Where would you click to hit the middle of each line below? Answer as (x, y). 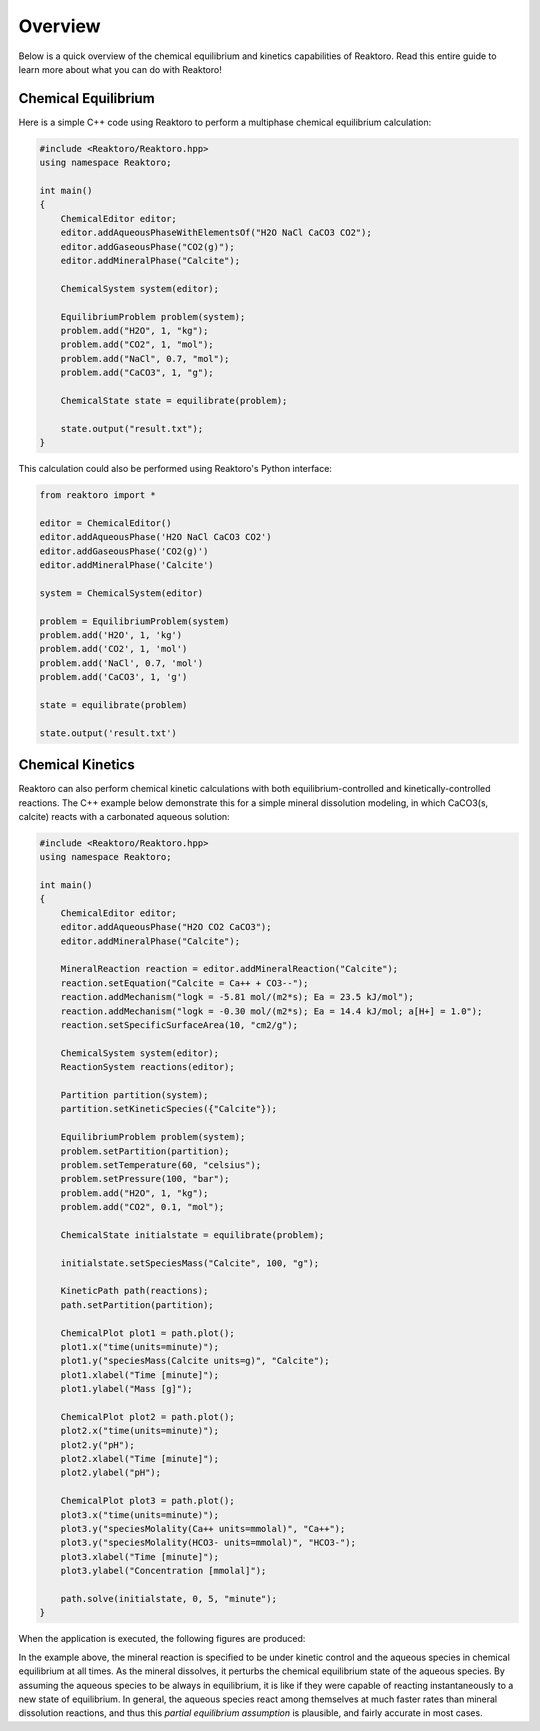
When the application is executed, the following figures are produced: (162, 1639)
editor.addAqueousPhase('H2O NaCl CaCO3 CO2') (155, 537)
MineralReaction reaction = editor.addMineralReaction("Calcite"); (229, 969)
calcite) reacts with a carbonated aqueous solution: (124, 816)
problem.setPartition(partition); (145, 1151)
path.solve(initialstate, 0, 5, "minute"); (168, 1598)
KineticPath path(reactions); (134, 1291)
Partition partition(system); (134, 1094)
